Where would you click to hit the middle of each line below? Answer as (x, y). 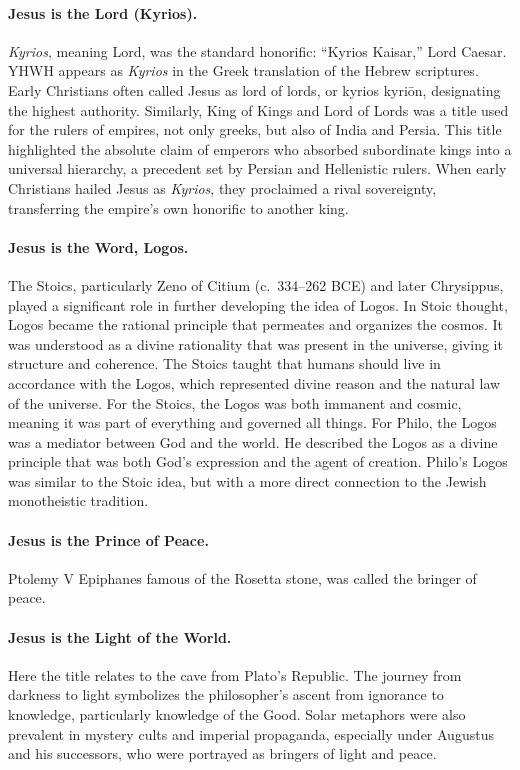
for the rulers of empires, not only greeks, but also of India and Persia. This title (255, 129)
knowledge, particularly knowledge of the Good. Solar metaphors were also (237, 714)
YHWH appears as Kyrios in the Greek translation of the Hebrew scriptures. (243, 70)
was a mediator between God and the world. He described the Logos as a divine (253, 441)
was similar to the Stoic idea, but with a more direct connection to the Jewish (247, 480)
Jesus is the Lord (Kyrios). (103, 12)
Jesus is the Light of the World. (120, 636)
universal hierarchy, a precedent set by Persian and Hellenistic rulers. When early (257, 168)
